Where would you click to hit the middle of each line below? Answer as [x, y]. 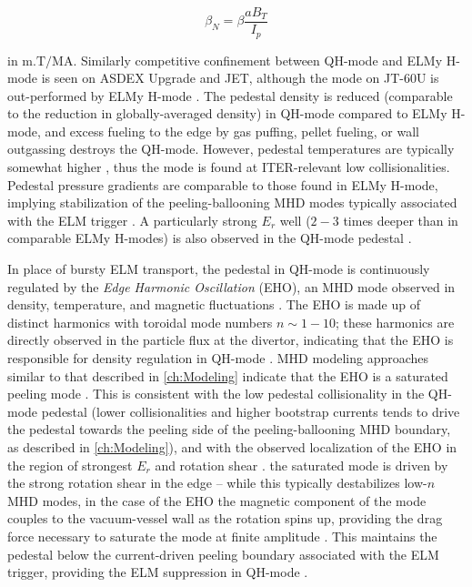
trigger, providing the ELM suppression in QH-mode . [158, 572]
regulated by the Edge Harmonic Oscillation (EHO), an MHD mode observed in [231, 286]
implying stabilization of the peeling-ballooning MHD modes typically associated [232, 202]
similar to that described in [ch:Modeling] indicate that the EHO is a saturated [228, 375]
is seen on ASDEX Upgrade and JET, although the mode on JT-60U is [240, 78]
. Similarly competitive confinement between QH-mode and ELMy [258, 60]
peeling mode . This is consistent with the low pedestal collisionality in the [216, 394]
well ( [295, 220]
